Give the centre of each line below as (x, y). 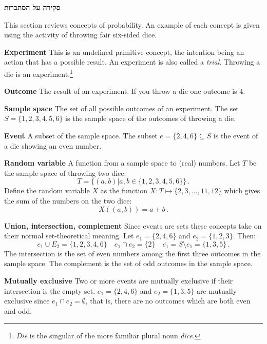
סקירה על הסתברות (32, 7)
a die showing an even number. (53, 145)
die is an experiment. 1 (39, 73)
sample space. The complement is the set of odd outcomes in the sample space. (128, 263)
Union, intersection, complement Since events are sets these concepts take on (133, 225)
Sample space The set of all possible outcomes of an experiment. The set (121, 108)
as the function (124, 190)
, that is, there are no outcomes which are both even (168, 301)
